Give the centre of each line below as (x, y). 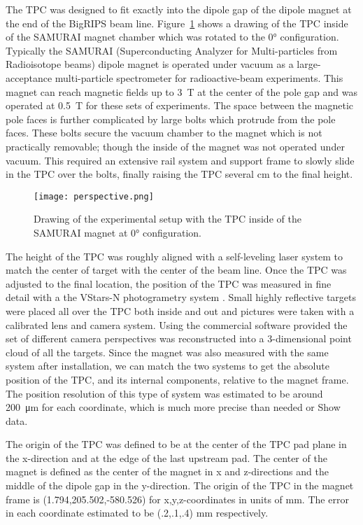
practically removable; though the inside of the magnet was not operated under (175, 146)
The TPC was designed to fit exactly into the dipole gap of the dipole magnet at (179, 9)
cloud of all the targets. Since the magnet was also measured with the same (167, 352)
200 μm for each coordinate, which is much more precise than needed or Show (173, 407)
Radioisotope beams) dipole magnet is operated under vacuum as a (150, 64)
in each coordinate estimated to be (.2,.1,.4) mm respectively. (137, 513)
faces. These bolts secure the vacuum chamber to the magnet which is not (164, 133)
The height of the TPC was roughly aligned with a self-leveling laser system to (175, 256)
